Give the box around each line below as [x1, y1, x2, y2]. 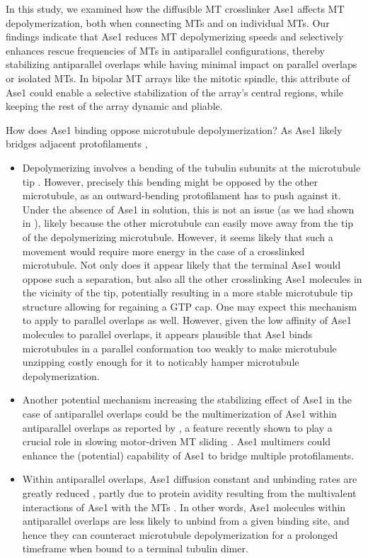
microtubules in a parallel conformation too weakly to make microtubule [22, 340, 337, 355]
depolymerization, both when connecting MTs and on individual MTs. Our [6, 15, 330, 30]
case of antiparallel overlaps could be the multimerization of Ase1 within [22, 406, 337, 421]
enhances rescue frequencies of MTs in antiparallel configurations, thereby [6, 43, 325, 57]
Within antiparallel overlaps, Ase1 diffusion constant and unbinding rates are [22, 471, 357, 486]
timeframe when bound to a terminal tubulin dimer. [22, 541, 248, 556]
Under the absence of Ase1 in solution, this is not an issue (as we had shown [22, 201, 355, 216]
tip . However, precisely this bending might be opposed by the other [22, 174, 318, 189]
